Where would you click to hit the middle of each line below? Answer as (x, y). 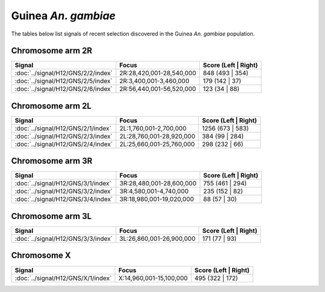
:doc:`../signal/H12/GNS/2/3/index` (63, 136)
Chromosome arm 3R (52, 161)
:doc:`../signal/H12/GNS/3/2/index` (63, 191)
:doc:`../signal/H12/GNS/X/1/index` (63, 278)
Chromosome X (41, 256)
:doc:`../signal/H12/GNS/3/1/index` (63, 184)
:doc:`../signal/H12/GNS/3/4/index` (64, 199)
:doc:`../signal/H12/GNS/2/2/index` (63, 73)
